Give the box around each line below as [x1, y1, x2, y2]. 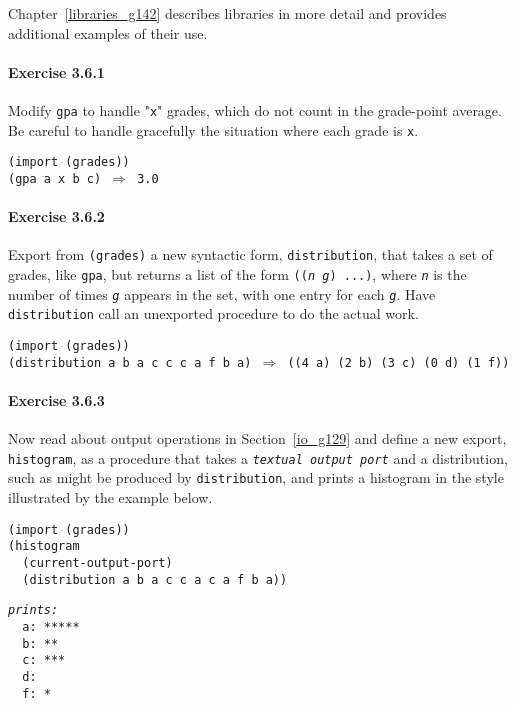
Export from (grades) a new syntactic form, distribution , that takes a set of [8, 244, 493, 265]
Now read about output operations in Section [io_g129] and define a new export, [8, 428, 507, 449]
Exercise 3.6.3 [8, 389, 105, 410]
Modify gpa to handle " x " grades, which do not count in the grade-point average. [8, 99, 502, 120]
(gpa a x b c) [8, 171, 102, 186]
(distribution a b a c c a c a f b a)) [22, 572, 288, 587]
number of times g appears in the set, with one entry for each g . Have [8, 283, 436, 304]
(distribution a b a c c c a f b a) [8, 355, 252, 370]
